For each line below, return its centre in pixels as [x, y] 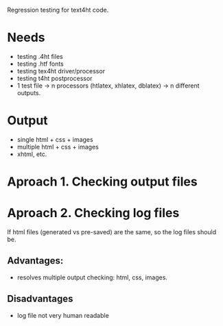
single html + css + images [55, 139]
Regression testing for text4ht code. [58, 10]
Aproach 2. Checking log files [93, 213]
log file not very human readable [63, 315]
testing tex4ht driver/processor [61, 71]
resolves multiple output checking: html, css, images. [92, 277]
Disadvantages [40, 299]
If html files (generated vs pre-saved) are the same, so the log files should [112, 232]
